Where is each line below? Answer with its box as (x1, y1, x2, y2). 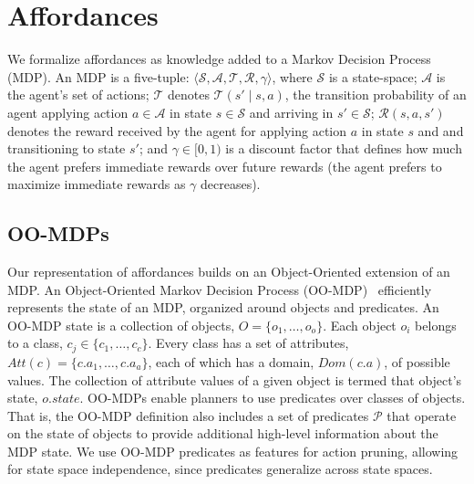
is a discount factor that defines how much (225, 139, 462, 158)
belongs (415, 315, 457, 334)
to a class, (7, 333, 63, 352)
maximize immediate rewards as (7, 174, 186, 194)
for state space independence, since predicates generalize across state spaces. (7, 459, 433, 479)
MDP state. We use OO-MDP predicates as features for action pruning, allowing (7, 441, 459, 460)
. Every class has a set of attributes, (148, 333, 349, 352)
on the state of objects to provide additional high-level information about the (7, 424, 438, 443)
